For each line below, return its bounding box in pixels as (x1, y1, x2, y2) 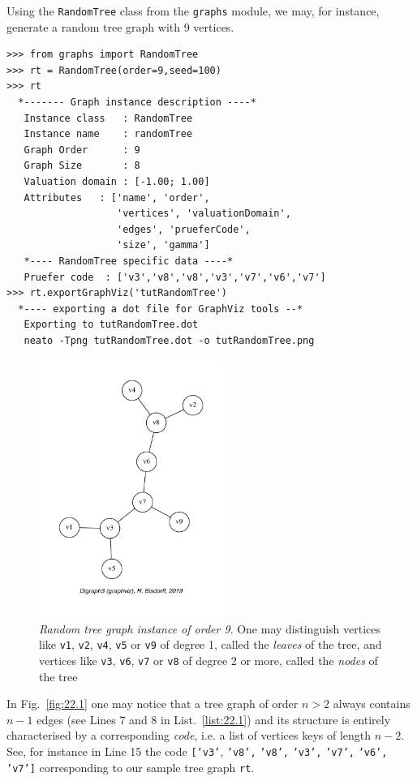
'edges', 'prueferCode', (117, 223, 251, 235)
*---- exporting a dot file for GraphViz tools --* (18, 303, 303, 315)
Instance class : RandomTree (24, 112, 193, 124)
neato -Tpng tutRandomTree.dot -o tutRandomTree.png (24, 334, 315, 346)
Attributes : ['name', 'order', (24, 191, 210, 204)
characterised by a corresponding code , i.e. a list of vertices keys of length (6, 727, 372, 744)
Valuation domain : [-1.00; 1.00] (24, 176, 210, 187)
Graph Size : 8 (24, 160, 140, 172)
